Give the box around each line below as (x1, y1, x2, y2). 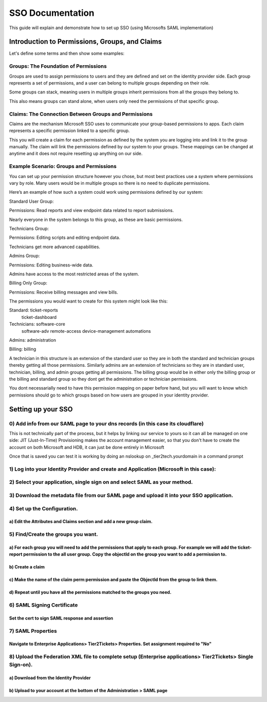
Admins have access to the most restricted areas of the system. (9, 271, 139, 277)
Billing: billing (9, 346, 37, 352)
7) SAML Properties (9, 627, 57, 634)
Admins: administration (9, 337, 56, 343)
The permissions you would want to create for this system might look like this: (9, 298, 168, 304)
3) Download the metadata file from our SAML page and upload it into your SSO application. (9, 492, 233, 499)
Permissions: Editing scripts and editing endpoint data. (9, 235, 121, 241)
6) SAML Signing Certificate (9, 602, 78, 609)
